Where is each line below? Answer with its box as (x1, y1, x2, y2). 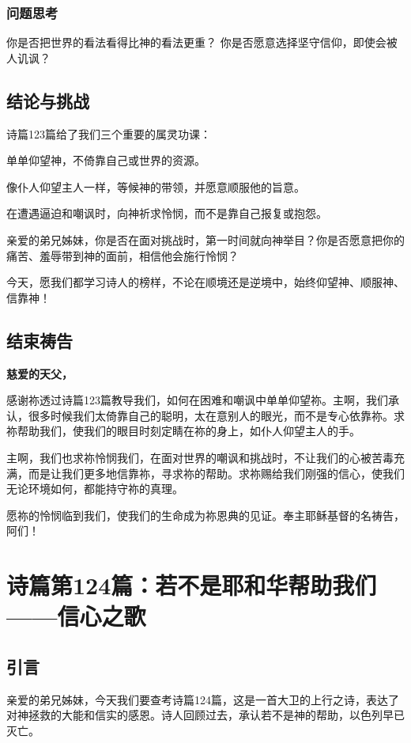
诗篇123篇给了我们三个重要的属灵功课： (6, 125, 211, 142)
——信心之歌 (6, 600, 146, 632)
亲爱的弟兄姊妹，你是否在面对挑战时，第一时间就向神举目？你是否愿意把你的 (6, 231, 405, 248)
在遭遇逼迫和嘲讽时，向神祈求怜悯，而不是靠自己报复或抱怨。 (6, 205, 327, 222)
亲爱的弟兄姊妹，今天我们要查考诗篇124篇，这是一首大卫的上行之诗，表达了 (6, 691, 399, 707)
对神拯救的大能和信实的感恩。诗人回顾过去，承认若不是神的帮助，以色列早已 (6, 707, 405, 723)
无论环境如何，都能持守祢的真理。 (6, 480, 183, 497)
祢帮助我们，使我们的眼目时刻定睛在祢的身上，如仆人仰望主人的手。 (6, 423, 360, 439)
